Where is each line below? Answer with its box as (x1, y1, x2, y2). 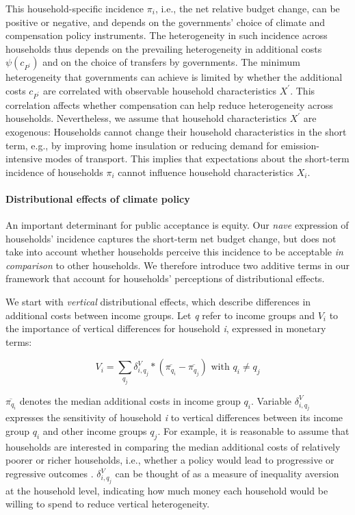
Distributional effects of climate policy (5, 191, 190, 205)
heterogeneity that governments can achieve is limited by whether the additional (5, 70, 343, 84)
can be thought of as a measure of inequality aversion (115, 466, 339, 481)
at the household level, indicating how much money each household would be (5, 483, 328, 497)
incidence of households (5, 164, 103, 179)
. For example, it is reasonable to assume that (157, 424, 350, 438)
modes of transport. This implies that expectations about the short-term (45, 151, 350, 166)
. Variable (250, 393, 292, 407)
